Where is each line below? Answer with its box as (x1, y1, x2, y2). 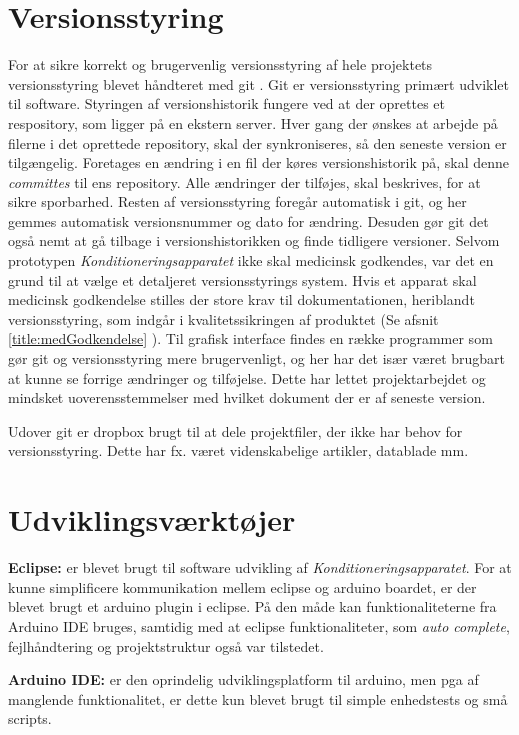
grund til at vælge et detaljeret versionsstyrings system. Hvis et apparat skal (8, 269, 477, 290)
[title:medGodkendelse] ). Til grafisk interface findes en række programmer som (8, 328, 493, 349)
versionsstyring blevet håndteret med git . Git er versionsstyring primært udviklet (8, 73, 510, 94)
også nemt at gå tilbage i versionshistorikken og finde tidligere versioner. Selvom (8, 230, 500, 251)
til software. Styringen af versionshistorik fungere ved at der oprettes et (8, 93, 445, 114)
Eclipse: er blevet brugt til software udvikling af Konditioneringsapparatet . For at (8, 557, 512, 578)
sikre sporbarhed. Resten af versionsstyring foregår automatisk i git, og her (8, 191, 467, 212)
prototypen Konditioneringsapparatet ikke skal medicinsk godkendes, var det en (8, 250, 494, 271)
